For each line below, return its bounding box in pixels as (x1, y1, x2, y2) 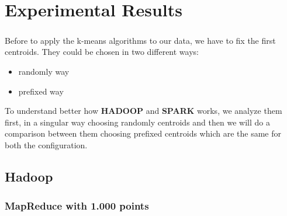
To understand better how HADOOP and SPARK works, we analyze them (5, 104, 282, 117)
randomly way (18, 65, 70, 77)
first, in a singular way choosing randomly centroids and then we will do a (5, 116, 270, 128)
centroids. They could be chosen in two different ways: (5, 46, 199, 58)
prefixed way (18, 85, 64, 97)
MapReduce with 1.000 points (5, 198, 149, 212)
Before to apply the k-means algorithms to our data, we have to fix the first (5, 34, 276, 46)
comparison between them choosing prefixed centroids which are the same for (5, 127, 281, 140)
